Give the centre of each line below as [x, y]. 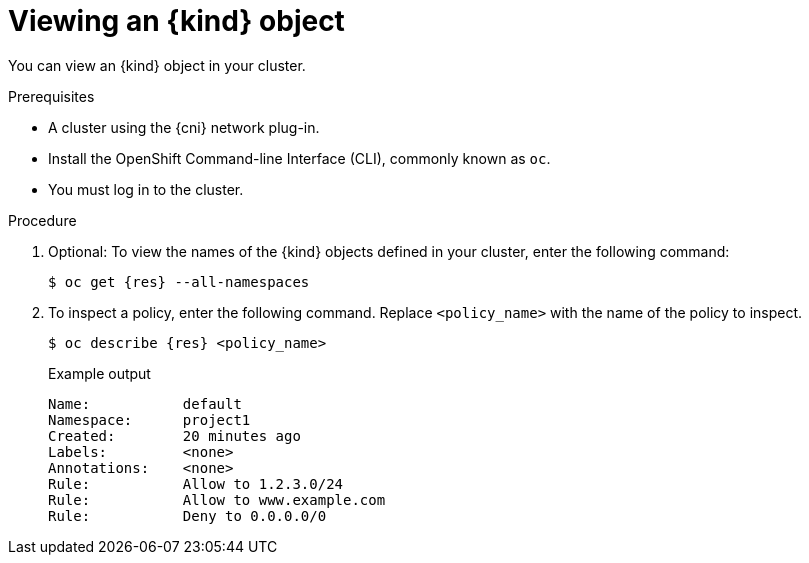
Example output [99, 373]
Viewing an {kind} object [176, 21]
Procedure [42, 220]
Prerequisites [51, 96]
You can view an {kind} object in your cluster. [157, 65]
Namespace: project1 [149, 419]
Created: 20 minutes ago [174, 435]
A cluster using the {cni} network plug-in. [184, 127]
